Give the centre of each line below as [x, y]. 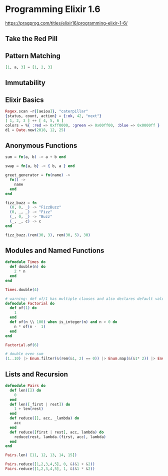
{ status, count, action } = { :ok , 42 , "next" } [53, 116]
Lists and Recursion [37, 374]
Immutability [25, 83]
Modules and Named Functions [55, 251]
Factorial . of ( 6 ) [22, 345]
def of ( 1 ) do [23, 308]
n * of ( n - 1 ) [30, 326]
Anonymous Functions [41, 145]
